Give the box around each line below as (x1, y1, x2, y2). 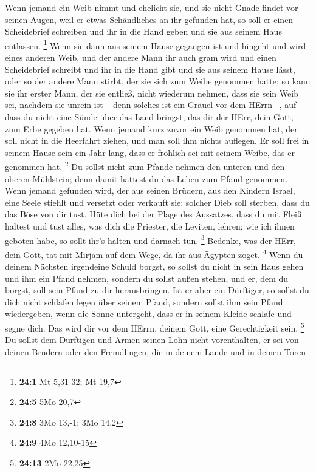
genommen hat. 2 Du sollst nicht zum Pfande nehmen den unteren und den (5, 158, 285, 173)
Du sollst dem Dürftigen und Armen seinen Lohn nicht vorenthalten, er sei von (5, 333, 299, 346)
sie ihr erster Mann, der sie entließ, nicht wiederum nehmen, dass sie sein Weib (5, 86, 298, 99)
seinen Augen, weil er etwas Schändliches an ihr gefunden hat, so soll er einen (5, 13, 294, 26)
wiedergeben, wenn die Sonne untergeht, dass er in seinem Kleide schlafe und (5, 307, 292, 320)
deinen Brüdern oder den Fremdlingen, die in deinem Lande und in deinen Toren (5, 345, 306, 358)
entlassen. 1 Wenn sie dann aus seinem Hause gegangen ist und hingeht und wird (5, 37, 306, 52)
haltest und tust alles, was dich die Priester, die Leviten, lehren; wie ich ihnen (5, 220, 295, 232)
